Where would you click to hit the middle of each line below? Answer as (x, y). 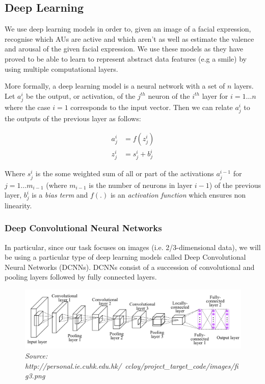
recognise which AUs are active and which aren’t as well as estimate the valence (129, 38)
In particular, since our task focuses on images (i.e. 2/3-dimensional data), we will (133, 247)
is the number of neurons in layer (141, 185)
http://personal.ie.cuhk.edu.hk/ (73, 365)
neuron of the (169, 95)
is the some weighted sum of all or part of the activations (125, 173)
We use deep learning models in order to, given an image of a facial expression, (128, 29)
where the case (28, 107)
